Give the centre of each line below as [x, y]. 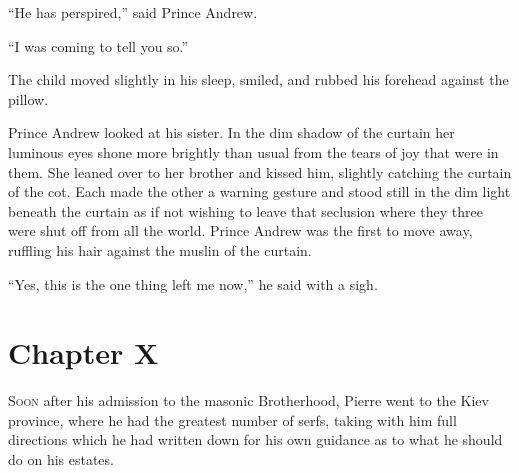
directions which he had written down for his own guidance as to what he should [255, 439]
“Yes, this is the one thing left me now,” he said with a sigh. [193, 283]
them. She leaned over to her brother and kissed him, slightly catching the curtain [260, 171]
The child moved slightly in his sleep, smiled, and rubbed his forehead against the [258, 79]
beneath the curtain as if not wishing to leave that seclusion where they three [245, 210]
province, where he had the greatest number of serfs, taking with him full [232, 419]
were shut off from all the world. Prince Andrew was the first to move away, [240, 230]
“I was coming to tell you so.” [98, 45]
